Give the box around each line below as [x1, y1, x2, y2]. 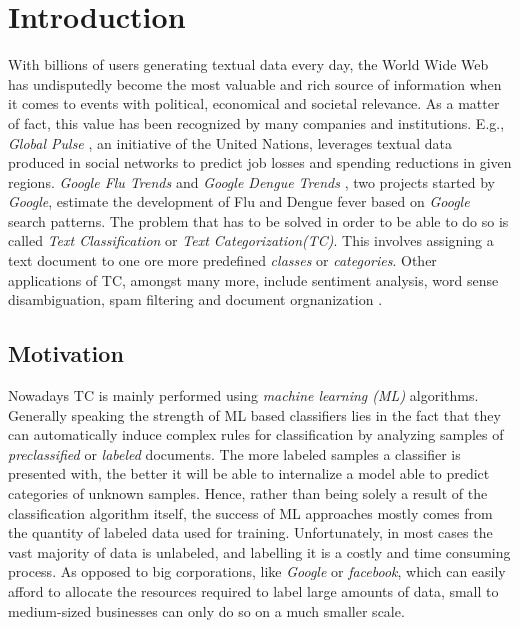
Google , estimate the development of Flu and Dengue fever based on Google [8, 191, 470, 212]
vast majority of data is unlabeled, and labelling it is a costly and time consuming [8, 541, 511, 562]
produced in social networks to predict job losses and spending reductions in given [8, 152, 512, 173]
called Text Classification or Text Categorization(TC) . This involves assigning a [8, 230, 494, 251]
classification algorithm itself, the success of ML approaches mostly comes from [8, 502, 493, 523]
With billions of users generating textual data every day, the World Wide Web [8, 54, 489, 75]
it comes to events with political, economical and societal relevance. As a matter [8, 93, 500, 114]
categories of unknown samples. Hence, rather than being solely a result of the [8, 483, 488, 504]
